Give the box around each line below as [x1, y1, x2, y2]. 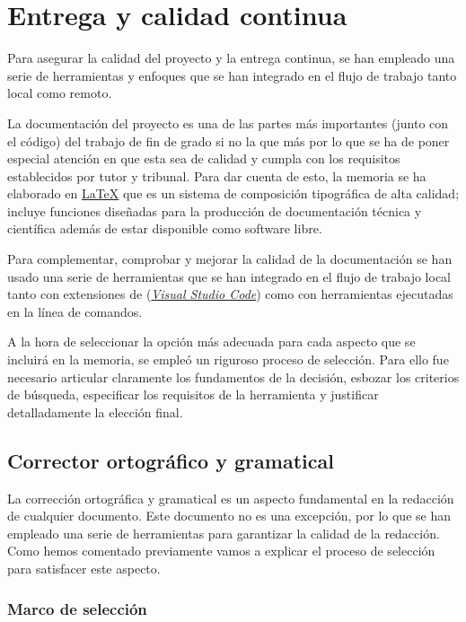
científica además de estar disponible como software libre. [7, 219, 322, 238]
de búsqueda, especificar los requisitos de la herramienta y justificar [7, 385, 379, 404]
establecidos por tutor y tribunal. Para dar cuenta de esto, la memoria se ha [7, 166, 426, 185]
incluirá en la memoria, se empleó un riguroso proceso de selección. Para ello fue [7, 350, 449, 369]
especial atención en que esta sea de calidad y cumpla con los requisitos [7, 149, 400, 168]
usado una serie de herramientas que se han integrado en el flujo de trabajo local [7, 267, 452, 285]
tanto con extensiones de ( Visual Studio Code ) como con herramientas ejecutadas [7, 285, 453, 303]
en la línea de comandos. [7, 302, 143, 320]
